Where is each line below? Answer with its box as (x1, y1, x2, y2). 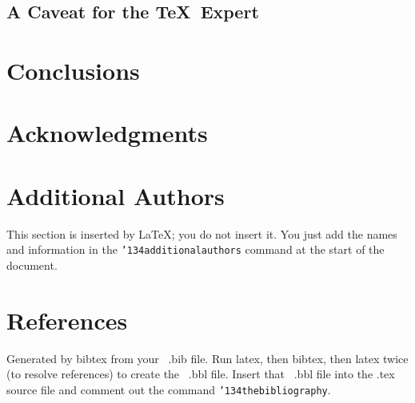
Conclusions (6, 53, 140, 86)
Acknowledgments (6, 117, 208, 149)
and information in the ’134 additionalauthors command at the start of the (6, 241, 385, 258)
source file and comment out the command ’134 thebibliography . (6, 381, 331, 397)
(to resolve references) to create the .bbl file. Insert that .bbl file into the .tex (6, 365, 395, 382)
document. (6, 256, 58, 273)
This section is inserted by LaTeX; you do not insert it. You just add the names (6, 225, 397, 242)
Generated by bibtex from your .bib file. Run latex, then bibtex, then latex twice (6, 350, 409, 366)
